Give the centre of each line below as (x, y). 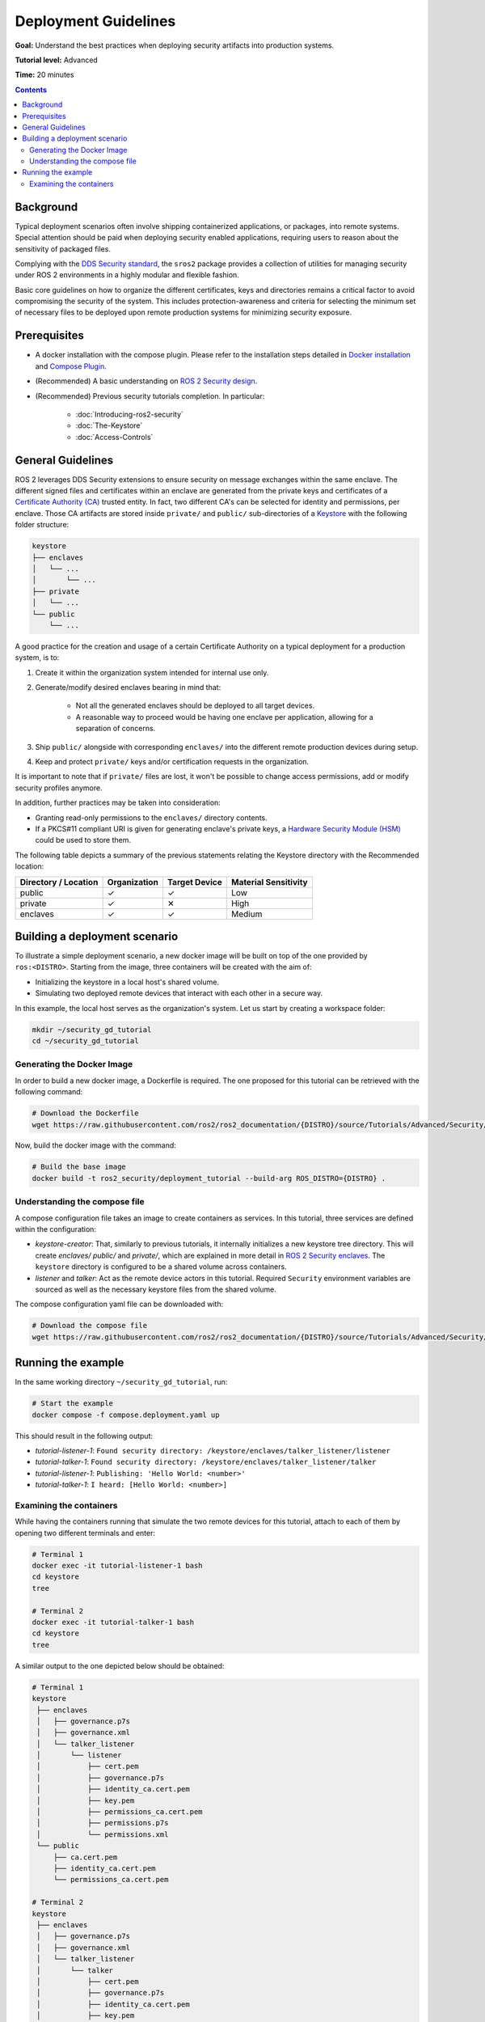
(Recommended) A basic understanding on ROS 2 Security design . (146, 381)
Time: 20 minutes (44, 75)
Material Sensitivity (269, 882)
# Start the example (72, 1404)
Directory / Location (59, 882)
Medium (247, 914)
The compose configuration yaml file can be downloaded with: (119, 1304)
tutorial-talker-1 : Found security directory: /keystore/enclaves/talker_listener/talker (206, 1462)
